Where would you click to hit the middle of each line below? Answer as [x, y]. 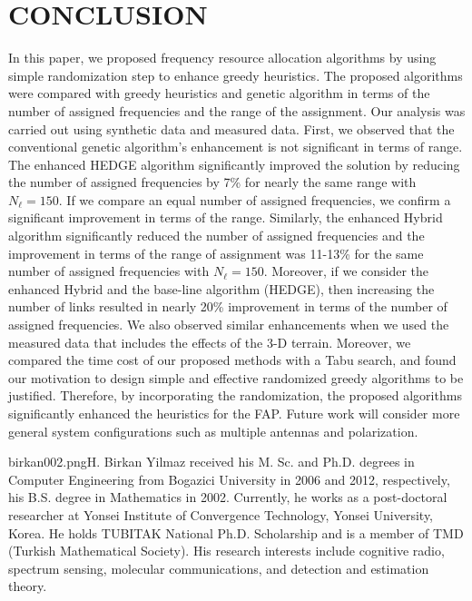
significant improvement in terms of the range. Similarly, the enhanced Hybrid [226, 217]
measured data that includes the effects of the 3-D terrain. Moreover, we [210, 342]
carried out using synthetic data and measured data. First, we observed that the [231, 128]
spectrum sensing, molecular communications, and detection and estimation [219, 568]
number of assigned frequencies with [109, 271]
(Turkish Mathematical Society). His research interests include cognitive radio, [226, 551]
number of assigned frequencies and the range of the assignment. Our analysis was [237, 110]
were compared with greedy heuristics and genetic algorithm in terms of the [219, 93]
